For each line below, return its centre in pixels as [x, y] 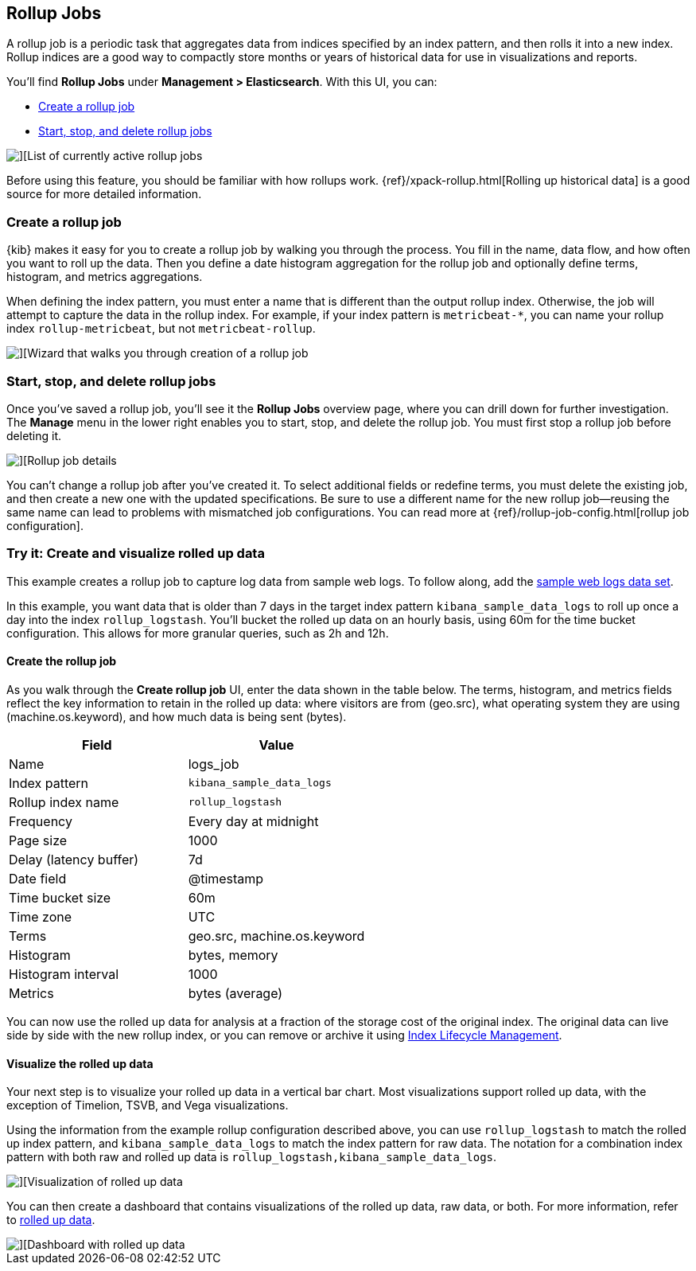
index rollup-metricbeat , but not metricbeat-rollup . [161, 329]
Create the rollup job [62, 661]
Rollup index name [64, 802]
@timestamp [226, 878]
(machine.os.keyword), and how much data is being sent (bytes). [177, 716]
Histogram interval [64, 974]
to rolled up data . [51, 1220]
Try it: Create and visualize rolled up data [136, 554]
